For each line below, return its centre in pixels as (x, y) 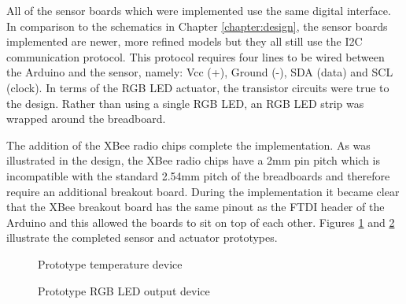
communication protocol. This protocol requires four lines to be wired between (196, 56)
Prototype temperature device (110, 263)
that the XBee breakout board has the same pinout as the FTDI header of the (196, 207)
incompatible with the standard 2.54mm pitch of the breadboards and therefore (198, 175)
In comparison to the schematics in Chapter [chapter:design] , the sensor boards (197, 26)
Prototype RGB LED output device (124, 290)
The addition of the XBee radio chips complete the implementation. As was (188, 145)
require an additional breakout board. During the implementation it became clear (203, 191)
